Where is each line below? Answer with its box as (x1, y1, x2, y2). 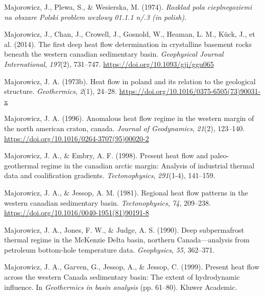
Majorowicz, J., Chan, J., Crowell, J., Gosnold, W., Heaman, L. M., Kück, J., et (4, 29, 255, 39)
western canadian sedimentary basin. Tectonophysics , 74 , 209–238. (4, 197, 211, 208)
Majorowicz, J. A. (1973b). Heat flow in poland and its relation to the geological (4, 76, 256, 86)
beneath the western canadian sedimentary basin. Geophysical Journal (4, 48, 224, 59)
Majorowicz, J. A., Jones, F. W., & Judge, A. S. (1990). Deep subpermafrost (4, 224, 244, 235)
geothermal (4, 160, 39, 170)
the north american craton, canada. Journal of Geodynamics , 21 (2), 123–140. (4, 122, 245, 133)
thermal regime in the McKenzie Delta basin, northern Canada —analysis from (4, 234, 250, 245)
